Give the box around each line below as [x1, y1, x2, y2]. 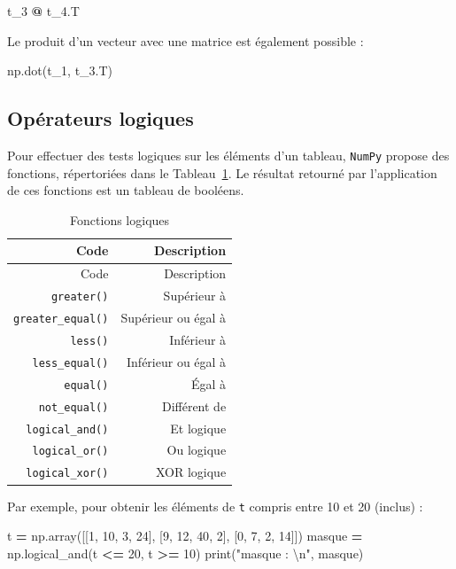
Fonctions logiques [70, 210, 170, 229]
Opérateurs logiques [7, 105, 194, 132]
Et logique [170, 418, 227, 437]
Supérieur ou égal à [120, 308, 227, 327]
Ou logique [166, 440, 227, 459]
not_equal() [38, 401, 109, 414]
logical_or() [32, 445, 109, 458]
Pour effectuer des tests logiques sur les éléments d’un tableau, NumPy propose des [7, 145, 450, 164]
